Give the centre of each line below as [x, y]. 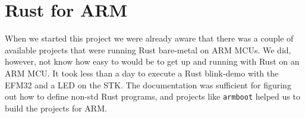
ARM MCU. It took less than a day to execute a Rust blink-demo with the [142, 73]
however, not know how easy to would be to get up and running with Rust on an [152, 61]
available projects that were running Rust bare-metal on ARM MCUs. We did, [148, 50]
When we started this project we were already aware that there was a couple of [149, 38]
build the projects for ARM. [56, 108]
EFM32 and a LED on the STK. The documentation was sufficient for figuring [148, 84]
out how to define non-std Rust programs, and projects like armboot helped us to [152, 96]
